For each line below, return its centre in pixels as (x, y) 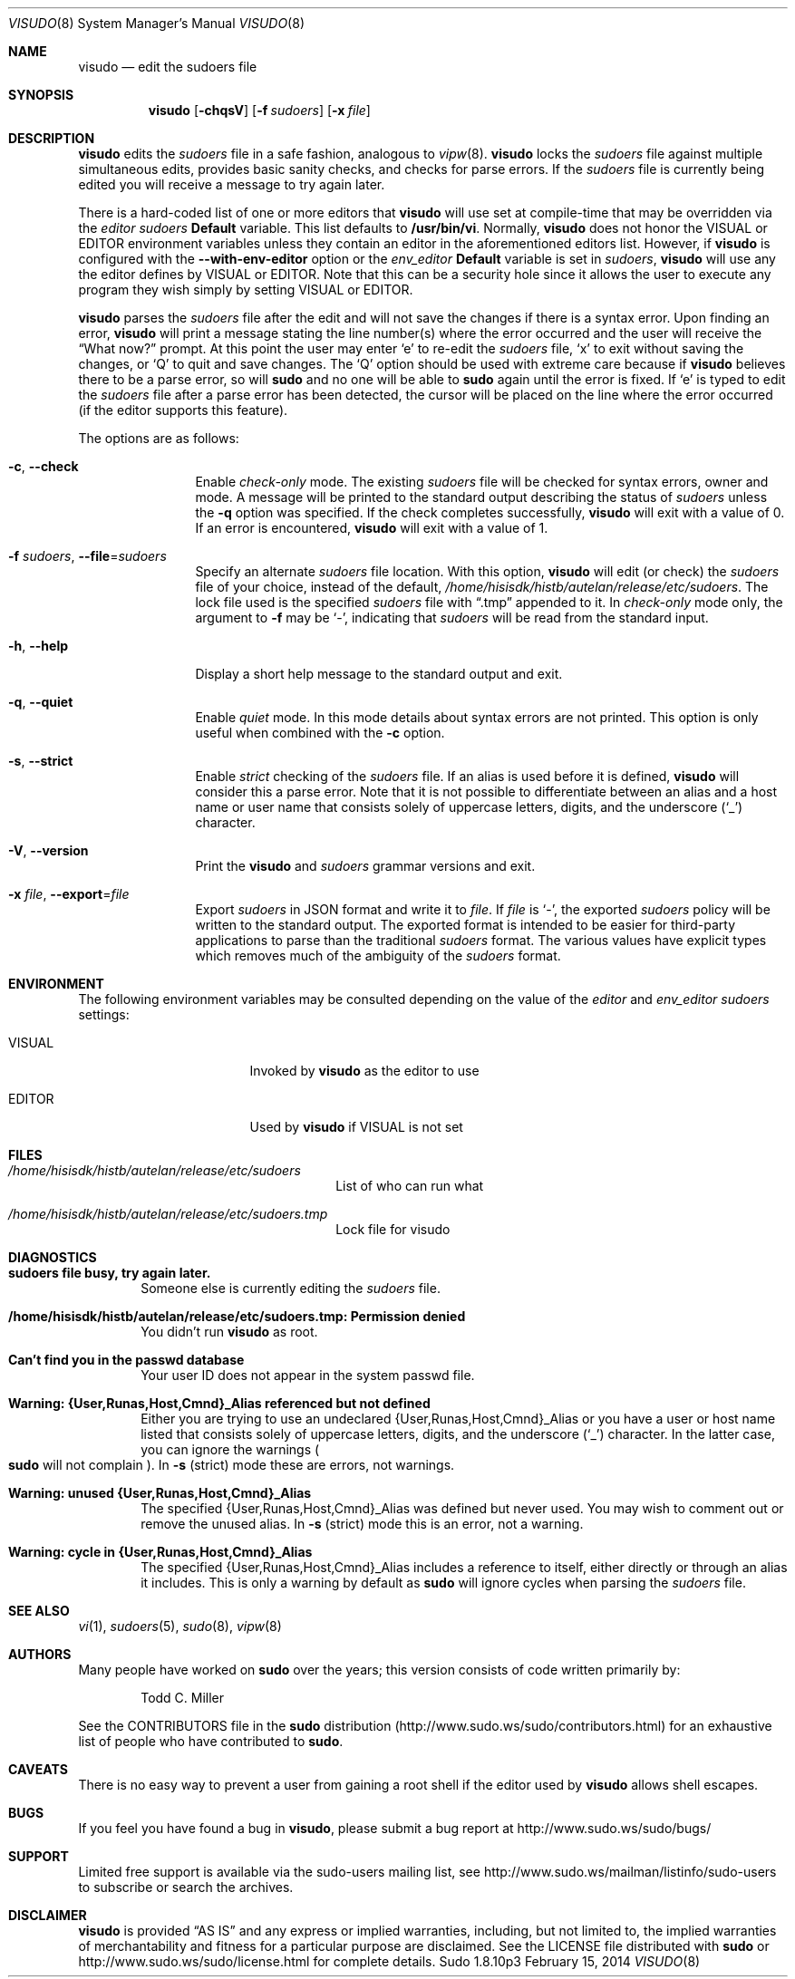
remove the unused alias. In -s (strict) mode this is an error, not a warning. (362, 1524)
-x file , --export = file (69, 894)
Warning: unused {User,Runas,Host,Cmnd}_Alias (160, 1493)
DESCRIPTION (52, 138)
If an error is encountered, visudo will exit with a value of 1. (372, 528)
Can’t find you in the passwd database (126, 1360)
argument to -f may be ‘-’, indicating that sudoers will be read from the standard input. (452, 618)
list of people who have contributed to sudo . (211, 1741)
